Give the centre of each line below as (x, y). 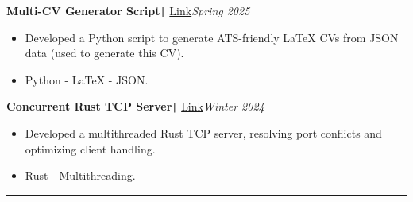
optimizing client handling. (90, 148)
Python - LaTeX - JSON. (87, 79)
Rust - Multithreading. (80, 175)
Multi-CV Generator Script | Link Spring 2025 (128, 10)
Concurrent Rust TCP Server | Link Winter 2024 (135, 106)
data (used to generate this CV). (104, 53)
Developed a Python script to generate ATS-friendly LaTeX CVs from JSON (212, 37)
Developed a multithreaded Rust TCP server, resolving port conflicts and (203, 133)
